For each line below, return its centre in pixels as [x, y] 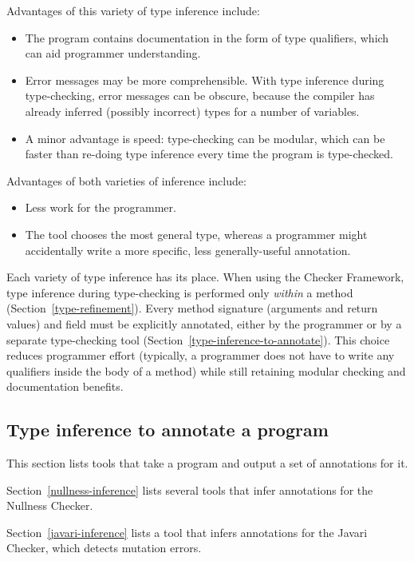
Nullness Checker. [50, 505]
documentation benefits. [65, 386]
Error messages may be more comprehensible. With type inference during [205, 80]
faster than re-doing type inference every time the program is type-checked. [209, 154]
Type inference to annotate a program [168, 430]
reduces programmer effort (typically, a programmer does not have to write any [201, 355]
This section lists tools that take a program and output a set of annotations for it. [207, 463]
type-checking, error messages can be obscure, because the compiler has [200, 95]
